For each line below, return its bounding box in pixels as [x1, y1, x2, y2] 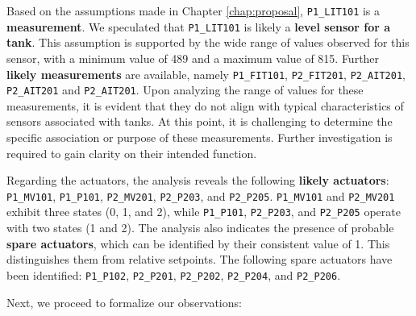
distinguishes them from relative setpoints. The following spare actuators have [6, 251, 393, 268]
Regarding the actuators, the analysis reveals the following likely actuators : [6, 172, 389, 189]
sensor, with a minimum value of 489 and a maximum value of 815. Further [6, 49, 380, 66]
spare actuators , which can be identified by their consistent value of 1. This [6, 235, 390, 252]
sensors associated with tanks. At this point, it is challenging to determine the [6, 113, 393, 130]
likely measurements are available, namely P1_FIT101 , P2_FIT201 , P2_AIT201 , [6, 65, 406, 82]
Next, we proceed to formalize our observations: [6, 293, 242, 310]
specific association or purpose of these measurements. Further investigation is [6, 129, 393, 145]
